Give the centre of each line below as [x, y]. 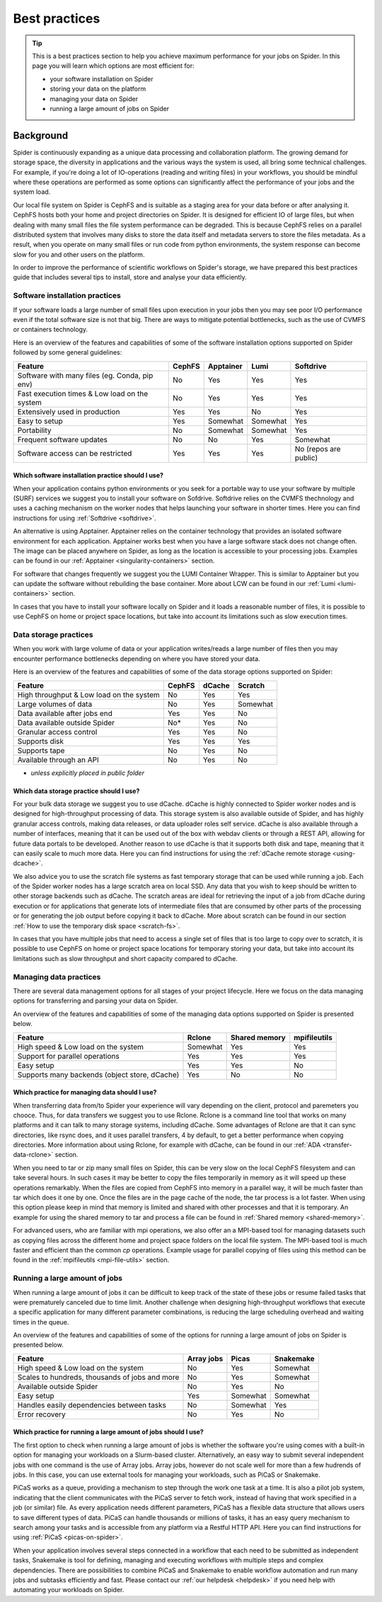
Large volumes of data [55, 704]
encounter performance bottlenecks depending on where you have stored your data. [137, 659]
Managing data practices [57, 976]
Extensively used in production [69, 412]
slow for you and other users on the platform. [79, 254]
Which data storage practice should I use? [76, 791]
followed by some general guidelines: [68, 352]
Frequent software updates [63, 439]
